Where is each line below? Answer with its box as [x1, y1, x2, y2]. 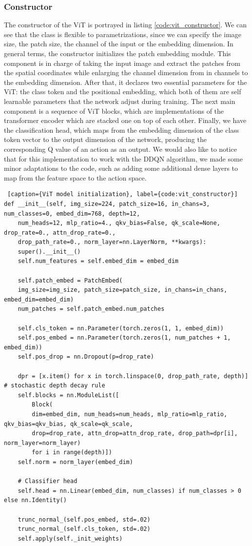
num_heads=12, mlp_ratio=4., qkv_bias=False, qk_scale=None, [18, 220, 220, 227]
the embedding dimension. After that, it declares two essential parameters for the [4, 77, 247, 87]
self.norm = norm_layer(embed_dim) [18, 458, 133, 465]
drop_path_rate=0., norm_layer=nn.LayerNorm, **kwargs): [18, 239, 207, 246]
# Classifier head [18, 478, 78, 485]
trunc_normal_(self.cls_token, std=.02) [18, 526, 151, 533]
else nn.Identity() [4, 497, 67, 504]
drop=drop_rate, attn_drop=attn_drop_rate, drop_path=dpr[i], [32, 430, 238, 437]
